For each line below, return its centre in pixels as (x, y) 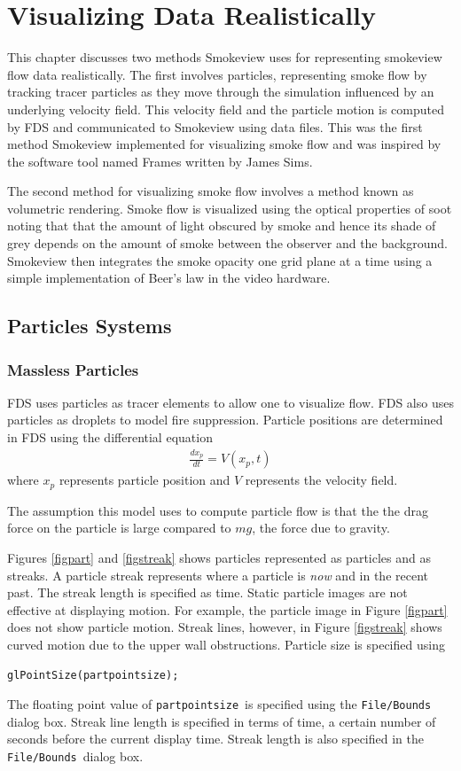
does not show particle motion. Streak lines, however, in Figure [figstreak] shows (225, 627)
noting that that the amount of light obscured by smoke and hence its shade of (222, 226)
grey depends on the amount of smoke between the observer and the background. (227, 243)
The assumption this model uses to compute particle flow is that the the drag (218, 510)
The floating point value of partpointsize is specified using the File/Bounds (219, 704)
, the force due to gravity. (321, 528)
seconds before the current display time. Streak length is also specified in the (215, 739)
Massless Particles (73, 369)
